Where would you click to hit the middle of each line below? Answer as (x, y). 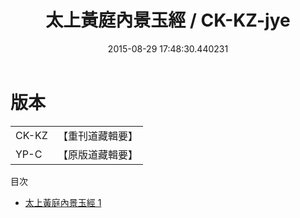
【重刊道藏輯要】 (97, 136)
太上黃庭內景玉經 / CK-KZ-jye (168, 20)
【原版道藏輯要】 (97, 154)
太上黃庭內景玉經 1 (63, 202)
